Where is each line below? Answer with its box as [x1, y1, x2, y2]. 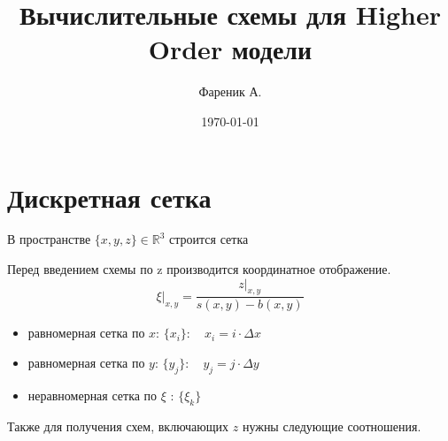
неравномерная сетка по [27, 385, 158, 404]
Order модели [148, 31, 313, 67]
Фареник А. [198, 82, 262, 101]
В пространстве [7, 230, 91, 248]
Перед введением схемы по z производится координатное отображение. [7, 260, 391, 278]
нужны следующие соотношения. [242, 416, 421, 435]
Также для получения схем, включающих [7, 416, 229, 435]
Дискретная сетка [7, 179, 212, 215]
